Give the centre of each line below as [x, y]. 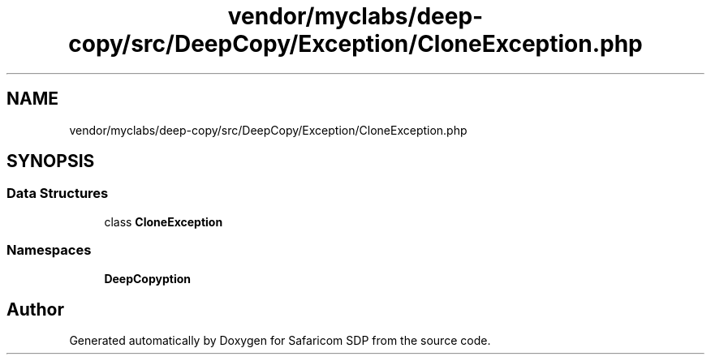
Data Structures [58, 193]
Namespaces [49, 250]
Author [35, 309]
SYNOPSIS [51, 161]
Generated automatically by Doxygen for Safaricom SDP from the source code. [280, 341]
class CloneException [164, 221]
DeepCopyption [147, 278]
